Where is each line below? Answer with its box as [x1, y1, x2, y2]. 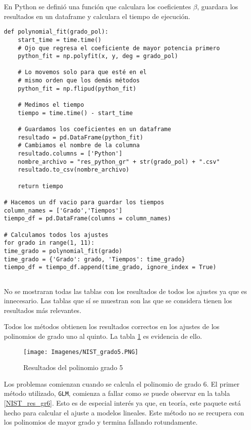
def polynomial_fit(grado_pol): [4, 28, 108, 36]
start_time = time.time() [18, 36, 102, 43]
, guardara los [197, 1, 238, 11]
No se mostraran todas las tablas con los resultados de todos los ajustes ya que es [4, 286, 247, 296]
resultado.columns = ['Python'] [18, 150, 123, 157]
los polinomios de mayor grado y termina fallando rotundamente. [4, 417, 198, 427]
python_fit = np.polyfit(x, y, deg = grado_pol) [18, 53, 178, 60]
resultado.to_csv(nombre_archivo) [18, 166, 129, 174]
